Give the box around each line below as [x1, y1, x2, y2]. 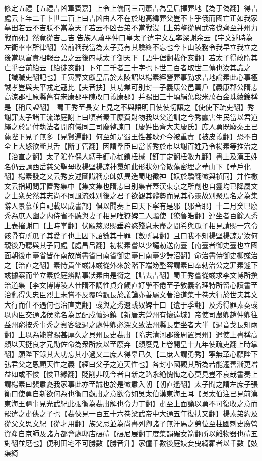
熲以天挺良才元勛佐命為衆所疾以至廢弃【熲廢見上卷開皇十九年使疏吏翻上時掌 [4, 339, 258, 349]
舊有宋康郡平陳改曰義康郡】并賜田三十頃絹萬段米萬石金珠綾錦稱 [46, 91, 258, 102]
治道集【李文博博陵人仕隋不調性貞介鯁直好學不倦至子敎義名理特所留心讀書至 [4, 279, 258, 290]
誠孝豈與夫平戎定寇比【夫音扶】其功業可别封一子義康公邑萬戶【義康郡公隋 [4, 81, 251, 92]
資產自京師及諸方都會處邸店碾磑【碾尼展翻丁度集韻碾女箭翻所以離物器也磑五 [4, 428, 258, 438]
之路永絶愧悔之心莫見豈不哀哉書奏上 [138, 368, 258, 379]
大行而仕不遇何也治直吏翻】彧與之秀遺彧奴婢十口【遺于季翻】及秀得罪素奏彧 [4, 299, 258, 310]
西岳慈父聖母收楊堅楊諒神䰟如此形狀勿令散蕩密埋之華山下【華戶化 [32, 161, 251, 171]
